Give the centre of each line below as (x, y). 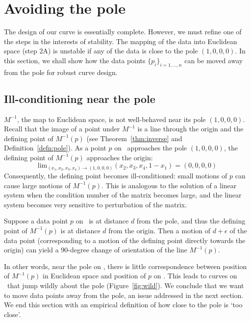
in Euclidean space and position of (94, 276)
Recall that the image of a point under (62, 129)
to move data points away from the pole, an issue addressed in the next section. (124, 295)
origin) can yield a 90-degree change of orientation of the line (96, 250)
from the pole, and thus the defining (191, 221)
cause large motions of (37, 185)
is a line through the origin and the (190, 129)
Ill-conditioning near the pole (80, 98)
